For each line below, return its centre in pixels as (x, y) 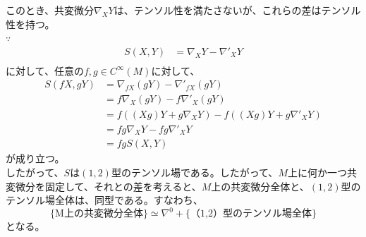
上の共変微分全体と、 (260, 186)
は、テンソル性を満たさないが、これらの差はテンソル (237, 10)
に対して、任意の (45, 70)
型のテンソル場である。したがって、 (195, 172)
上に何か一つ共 (322, 172)
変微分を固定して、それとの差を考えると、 (104, 186)
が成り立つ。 (35, 158)
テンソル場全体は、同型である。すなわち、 (104, 200)
